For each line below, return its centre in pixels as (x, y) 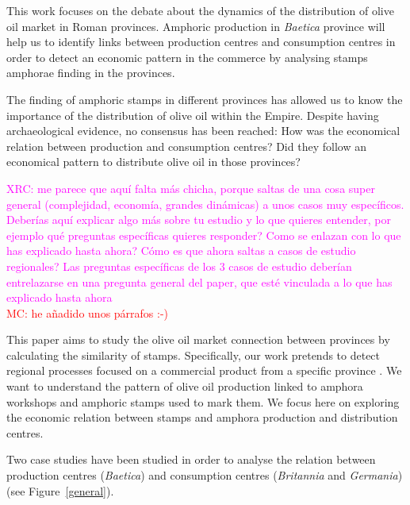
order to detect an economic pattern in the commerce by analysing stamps (187, 57)
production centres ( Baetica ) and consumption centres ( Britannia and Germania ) (205, 475)
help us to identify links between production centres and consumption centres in (201, 42)
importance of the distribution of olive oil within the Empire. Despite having (193, 115)
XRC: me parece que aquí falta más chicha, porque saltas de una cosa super (191, 188)
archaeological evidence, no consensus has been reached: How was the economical (203, 131)
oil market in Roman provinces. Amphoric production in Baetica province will (196, 26)
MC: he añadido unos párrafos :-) (88, 312)
